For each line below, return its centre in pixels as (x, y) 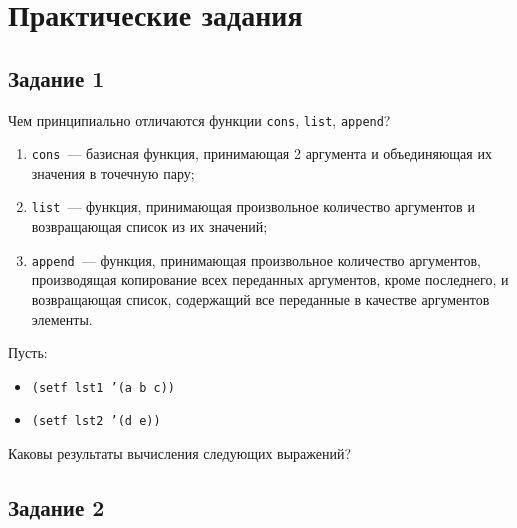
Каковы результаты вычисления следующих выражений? (180, 453)
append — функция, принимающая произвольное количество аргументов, (256, 259)
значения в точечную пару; (113, 172)
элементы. (62, 318)
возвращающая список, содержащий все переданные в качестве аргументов (260, 298)
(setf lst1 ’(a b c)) (103, 387)
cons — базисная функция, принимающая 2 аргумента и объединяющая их (261, 153)
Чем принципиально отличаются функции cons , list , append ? (199, 119)
